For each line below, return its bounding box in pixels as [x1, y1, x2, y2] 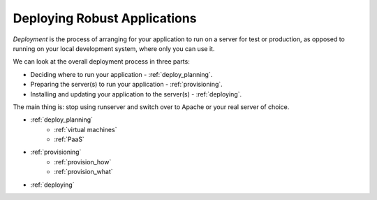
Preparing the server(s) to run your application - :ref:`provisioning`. [30, 80, 223, 89]
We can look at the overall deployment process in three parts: [13, 57, 190, 66]
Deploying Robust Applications [13, 10, 197, 26]
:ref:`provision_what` [54, 168, 113, 176]
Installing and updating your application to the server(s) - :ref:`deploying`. [30, 90, 242, 98]
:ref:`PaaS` [54, 135, 85, 143]
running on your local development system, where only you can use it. [13, 44, 215, 52]
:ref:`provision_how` [54, 157, 112, 166]
